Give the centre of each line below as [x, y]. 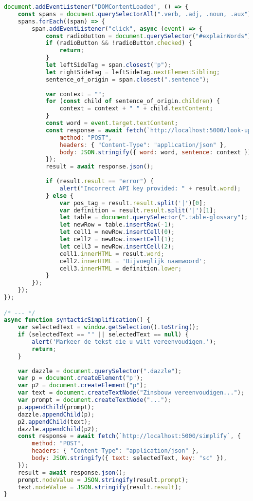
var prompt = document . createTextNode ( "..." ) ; [94, 400]
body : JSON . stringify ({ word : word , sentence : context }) [155, 152]
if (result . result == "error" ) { [99, 181]
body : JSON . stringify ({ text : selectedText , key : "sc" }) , [129, 458]
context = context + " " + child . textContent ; [136, 109]
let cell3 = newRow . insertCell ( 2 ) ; [117, 246]
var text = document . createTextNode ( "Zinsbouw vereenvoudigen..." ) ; [131, 393]
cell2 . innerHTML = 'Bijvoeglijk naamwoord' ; [133, 261]
